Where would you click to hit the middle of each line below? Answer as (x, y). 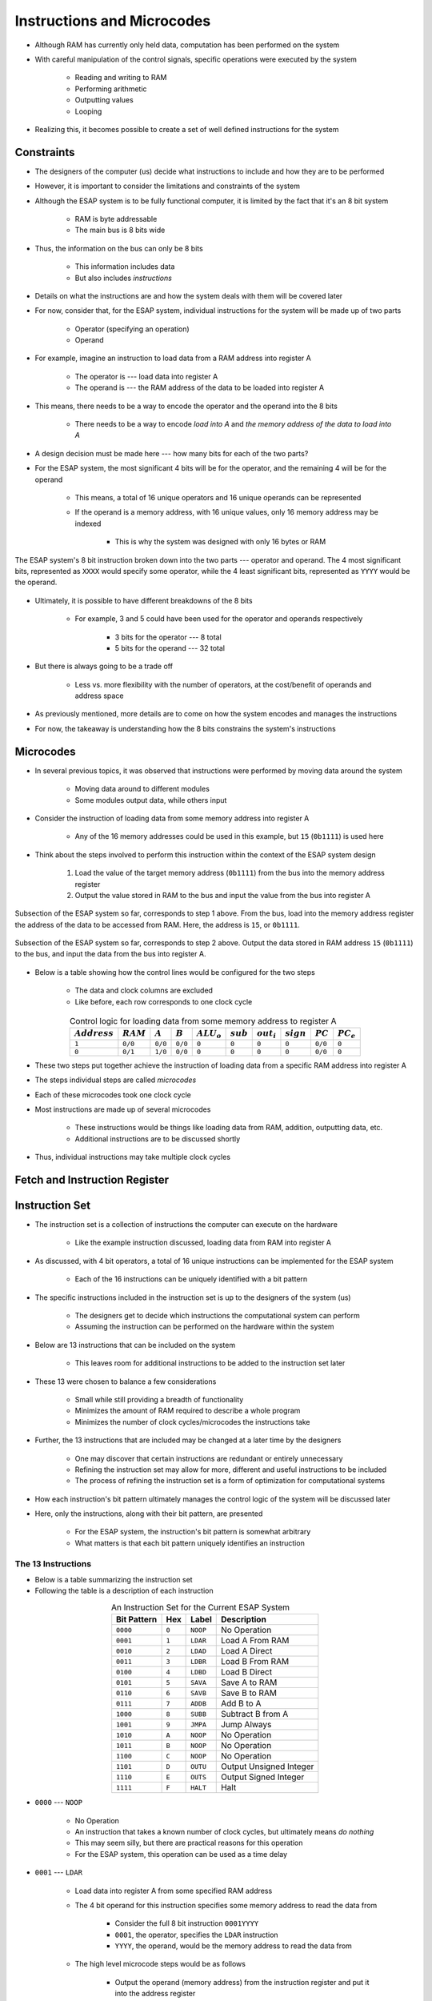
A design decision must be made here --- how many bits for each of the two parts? (172, 453)
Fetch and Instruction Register (92, 1179)
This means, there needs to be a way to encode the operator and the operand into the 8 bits (186, 406)
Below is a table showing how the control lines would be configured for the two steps (175, 972)
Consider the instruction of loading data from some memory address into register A (172, 818)
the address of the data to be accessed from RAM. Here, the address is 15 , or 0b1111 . (157, 924)
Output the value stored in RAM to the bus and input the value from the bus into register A (223, 895)
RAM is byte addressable (116, 219)
